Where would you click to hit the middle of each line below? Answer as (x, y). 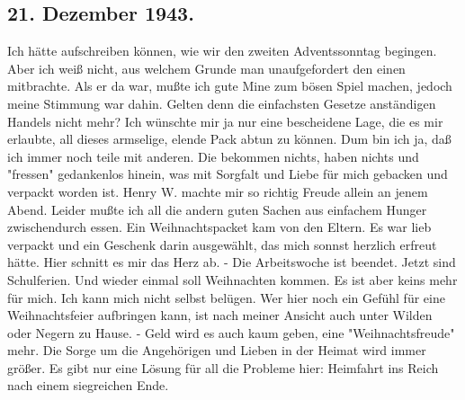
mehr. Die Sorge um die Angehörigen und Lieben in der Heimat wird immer (217, 350)
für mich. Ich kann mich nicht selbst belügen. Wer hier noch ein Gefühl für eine (226, 297)
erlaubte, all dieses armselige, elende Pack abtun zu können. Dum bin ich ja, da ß (229, 139)
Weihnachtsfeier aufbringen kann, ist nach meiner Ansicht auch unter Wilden (220, 315)
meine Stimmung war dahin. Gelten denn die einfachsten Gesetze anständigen (222, 103)
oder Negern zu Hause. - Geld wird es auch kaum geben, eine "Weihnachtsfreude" (231, 332)
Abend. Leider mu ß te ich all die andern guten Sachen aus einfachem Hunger (217, 209)
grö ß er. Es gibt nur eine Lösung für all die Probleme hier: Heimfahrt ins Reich (223, 367)
